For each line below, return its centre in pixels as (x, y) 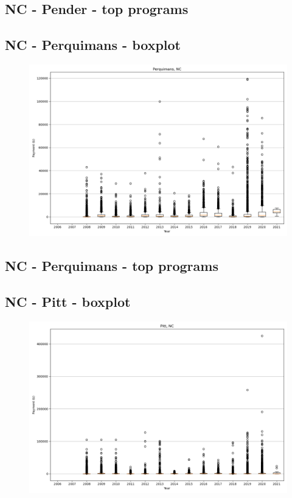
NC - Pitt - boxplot (68, 302)
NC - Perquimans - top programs (112, 266)
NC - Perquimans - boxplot (93, 45)
